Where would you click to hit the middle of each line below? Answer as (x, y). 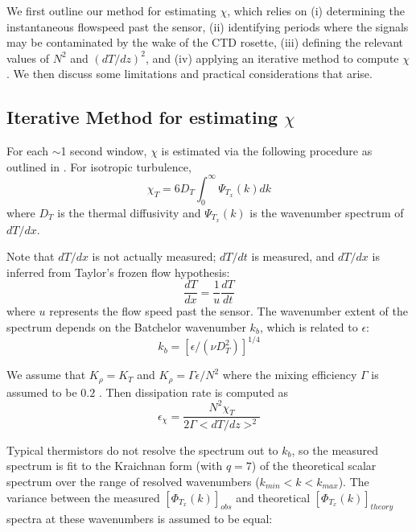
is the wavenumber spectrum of (327, 212)
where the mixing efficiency (290, 375)
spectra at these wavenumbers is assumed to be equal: (140, 519)
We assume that (46, 375)
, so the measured (335, 450)
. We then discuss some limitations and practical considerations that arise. (189, 74)
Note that (31, 256)
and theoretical (273, 497)
